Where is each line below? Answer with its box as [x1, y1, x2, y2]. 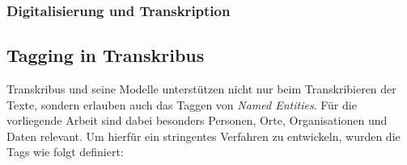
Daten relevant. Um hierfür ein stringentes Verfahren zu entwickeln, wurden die [6, 127, 401, 144]
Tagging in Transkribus [6, 43, 205, 68]
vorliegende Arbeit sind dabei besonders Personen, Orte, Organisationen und [6, 112, 388, 129]
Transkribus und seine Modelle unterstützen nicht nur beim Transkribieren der [6, 80, 396, 97]
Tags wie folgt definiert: [6, 143, 124, 160]
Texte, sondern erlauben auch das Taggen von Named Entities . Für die [6, 96, 357, 113]
